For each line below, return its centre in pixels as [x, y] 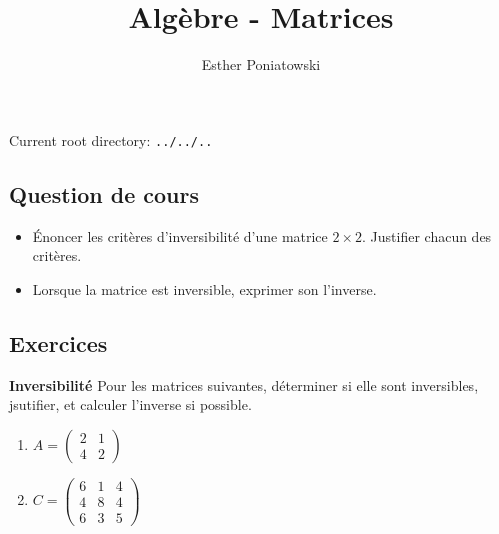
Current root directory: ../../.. [111, 139]
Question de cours [104, 193]
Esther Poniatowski [261, 64]
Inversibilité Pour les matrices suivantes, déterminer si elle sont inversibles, [244, 384]
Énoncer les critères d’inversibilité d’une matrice [180, 235]
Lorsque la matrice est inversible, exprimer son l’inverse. [204, 288]
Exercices [58, 342]
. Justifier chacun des [427, 235]
